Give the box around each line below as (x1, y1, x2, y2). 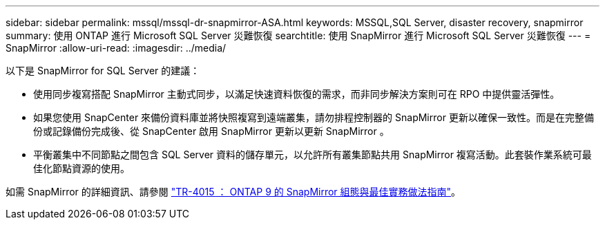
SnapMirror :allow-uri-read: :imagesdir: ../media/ (6, 42, 227, 54)
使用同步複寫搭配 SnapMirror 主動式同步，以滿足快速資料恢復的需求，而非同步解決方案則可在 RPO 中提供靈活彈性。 (33, 88, 560, 100)
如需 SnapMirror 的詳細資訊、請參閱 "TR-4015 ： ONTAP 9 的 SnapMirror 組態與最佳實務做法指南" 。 (6, 186, 461, 197)
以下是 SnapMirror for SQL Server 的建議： (6, 65, 200, 76)
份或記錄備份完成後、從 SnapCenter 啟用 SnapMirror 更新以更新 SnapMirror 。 (33, 125, 390, 137)
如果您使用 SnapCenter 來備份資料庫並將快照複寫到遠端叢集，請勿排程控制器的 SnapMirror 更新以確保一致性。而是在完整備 (33, 111, 594, 123)
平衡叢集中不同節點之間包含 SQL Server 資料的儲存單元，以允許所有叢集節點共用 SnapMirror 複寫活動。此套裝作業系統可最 (33, 149, 592, 160)
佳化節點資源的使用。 (33, 162, 130, 174)
